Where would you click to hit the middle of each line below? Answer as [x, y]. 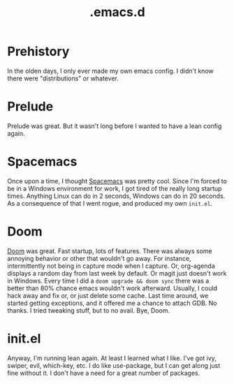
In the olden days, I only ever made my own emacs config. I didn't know [111, 71]
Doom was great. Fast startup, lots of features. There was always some [110, 251]
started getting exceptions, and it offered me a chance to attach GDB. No [112, 303]
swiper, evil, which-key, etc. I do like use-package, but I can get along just [114, 365]
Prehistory [38, 51]
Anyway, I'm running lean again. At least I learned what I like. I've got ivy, [112, 358]
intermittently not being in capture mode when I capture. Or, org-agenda [111, 266]
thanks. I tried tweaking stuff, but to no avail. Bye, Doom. [88, 310]
